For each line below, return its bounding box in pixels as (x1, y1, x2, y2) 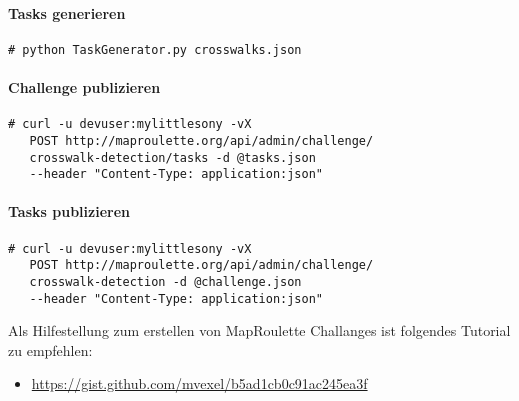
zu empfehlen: (8, 339, 93, 360)
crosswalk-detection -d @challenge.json (29, 274, 302, 289)
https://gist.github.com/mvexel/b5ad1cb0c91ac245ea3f (31, 373, 368, 394)
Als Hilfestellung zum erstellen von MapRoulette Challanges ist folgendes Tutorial (8, 320, 511, 341)
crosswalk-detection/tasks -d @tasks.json (29, 150, 316, 165)
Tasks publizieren (8, 201, 130, 222)
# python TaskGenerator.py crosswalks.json (8, 42, 302, 57)
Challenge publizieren (8, 77, 161, 98)
